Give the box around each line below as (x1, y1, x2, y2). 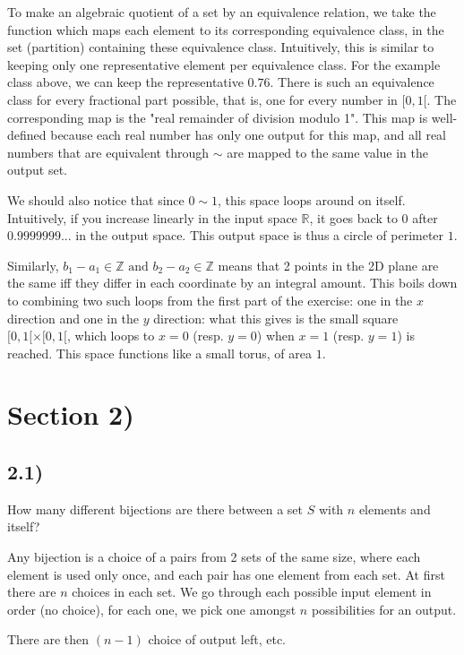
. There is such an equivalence (270, 73, 434, 91)
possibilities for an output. (311, 599, 457, 618)
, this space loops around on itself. (218, 190, 406, 209)
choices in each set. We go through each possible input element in (72, 582, 432, 601)
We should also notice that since (7, 190, 185, 209)
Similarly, (7, 255, 59, 274)
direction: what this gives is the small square (153, 308, 399, 327)
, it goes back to (309, 208, 398, 227)
